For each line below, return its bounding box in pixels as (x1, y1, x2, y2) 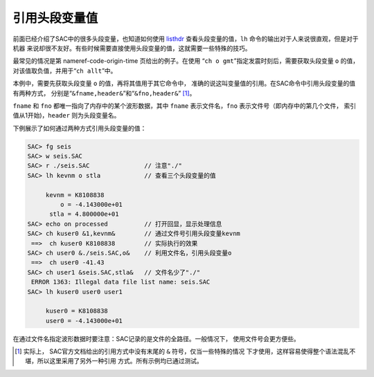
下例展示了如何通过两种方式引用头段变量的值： (12, 124, 147, 132)
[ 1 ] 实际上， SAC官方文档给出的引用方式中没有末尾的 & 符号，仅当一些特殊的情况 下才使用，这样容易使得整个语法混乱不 (15, 347, 356, 356)
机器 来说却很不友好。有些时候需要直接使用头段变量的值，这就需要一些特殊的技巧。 (12, 44, 251, 52)
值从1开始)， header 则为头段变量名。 (12, 111, 121, 120)
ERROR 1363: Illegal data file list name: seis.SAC (31, 278, 211, 286)
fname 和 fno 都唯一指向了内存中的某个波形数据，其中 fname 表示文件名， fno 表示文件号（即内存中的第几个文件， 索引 (12, 101, 357, 110)
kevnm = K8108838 (45, 191, 105, 199)
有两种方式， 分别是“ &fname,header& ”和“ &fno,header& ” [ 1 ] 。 (12, 89, 196, 97)
